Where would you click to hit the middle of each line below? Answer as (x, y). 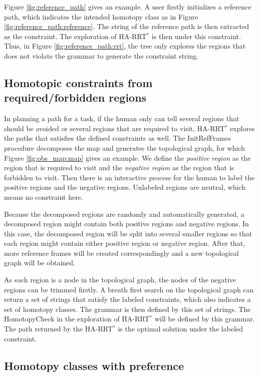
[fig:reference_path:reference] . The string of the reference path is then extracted (126, 26)
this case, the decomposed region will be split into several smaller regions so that (128, 233)
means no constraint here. (44, 197)
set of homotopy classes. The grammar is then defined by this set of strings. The (127, 309)
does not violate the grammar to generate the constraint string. (101, 55)
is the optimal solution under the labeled (180, 329)
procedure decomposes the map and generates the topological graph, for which (124, 147)
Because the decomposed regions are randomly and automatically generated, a (124, 214)
